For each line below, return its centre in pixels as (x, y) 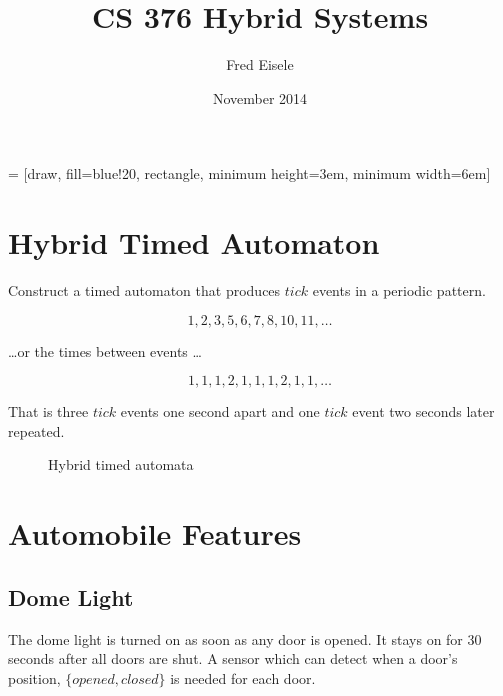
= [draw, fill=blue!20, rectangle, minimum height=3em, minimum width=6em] (249, 173)
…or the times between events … (105, 350)
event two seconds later (423, 411)
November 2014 (260, 97)
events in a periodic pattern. (399, 290)
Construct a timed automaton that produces (144, 290)
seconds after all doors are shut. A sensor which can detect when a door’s (233, 658)
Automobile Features (155, 533)
